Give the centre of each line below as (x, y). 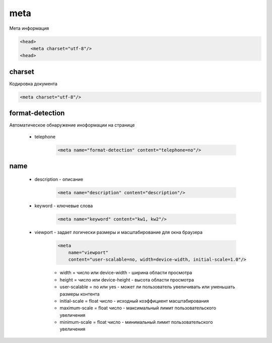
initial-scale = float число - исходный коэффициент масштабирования (134, 301)
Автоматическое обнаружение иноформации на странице (72, 125)
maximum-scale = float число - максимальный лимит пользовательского (138, 308)
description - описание (59, 179)
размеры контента (80, 294)
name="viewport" (88, 252)
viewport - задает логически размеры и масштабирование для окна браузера (119, 232)
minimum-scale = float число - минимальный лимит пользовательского (136, 322)
